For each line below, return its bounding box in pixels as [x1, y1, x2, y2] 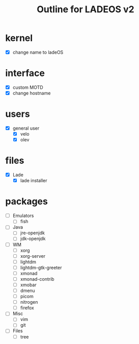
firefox [20, 305, 34, 311]
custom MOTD [12, 84, 43, 90]
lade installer [20, 178, 47, 184]
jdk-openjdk [20, 236, 46, 242]
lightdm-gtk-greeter [20, 264, 62, 271]
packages [5, 195, 48, 207]
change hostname [12, 90, 51, 96]
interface [5, 67, 45, 79]
